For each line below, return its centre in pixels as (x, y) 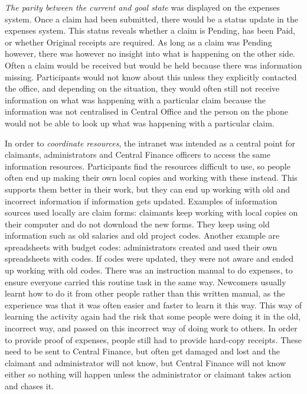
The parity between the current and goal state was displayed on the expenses (143, 7)
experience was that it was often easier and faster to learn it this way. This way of (153, 305)
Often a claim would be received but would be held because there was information (153, 65)
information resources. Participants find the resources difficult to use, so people (148, 166)
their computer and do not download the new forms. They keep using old (137, 224)
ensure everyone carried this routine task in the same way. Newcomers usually (146, 281)
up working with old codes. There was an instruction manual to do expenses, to (149, 270)
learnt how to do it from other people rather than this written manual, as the (145, 293)
